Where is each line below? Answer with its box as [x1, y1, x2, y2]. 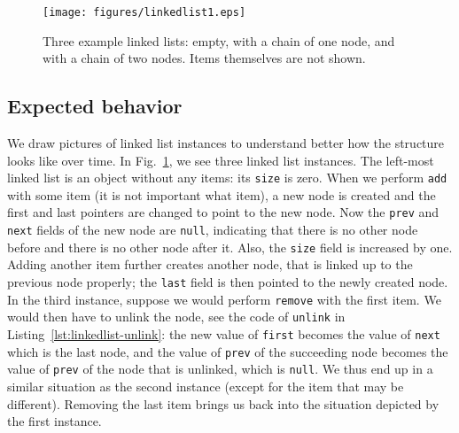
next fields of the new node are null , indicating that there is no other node [7, 220, 418, 239]
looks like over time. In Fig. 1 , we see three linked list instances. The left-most [7, 151, 434, 169]
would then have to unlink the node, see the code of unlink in [7, 307, 346, 326]
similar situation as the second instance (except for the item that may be [7, 376, 404, 395]
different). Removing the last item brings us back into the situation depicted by [7, 394, 440, 413]
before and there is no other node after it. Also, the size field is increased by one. [7, 237, 453, 256]
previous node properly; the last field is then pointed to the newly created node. [7, 273, 448, 291]
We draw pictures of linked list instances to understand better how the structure [7, 134, 445, 152]
